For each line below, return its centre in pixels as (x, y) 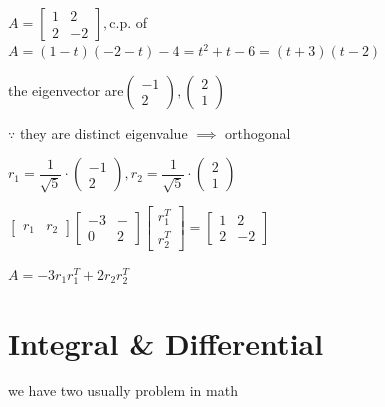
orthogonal (258, 132)
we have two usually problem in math (123, 390)
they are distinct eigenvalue (103, 132)
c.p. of (128, 22)
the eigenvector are (66, 89)
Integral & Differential (166, 342)
